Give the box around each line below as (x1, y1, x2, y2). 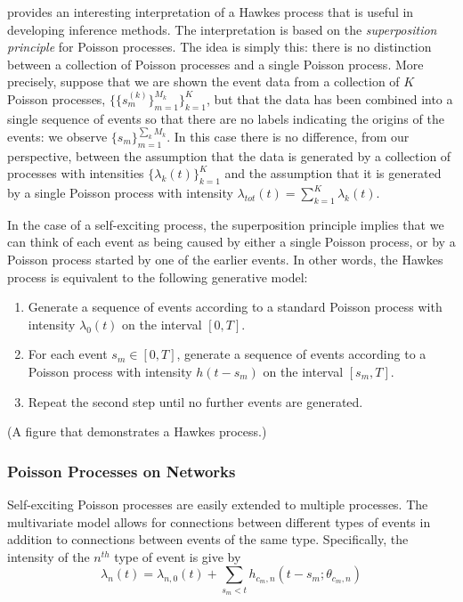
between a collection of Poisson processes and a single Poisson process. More (7, 54, 424, 73)
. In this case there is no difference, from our (167, 126, 410, 145)
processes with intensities (7, 164, 144, 183)
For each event (28, 345, 108, 363)
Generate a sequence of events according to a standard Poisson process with (28, 297, 443, 316)
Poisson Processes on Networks (7, 460, 236, 482)
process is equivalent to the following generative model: (7, 267, 308, 286)
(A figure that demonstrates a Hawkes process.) (7, 422, 267, 441)
